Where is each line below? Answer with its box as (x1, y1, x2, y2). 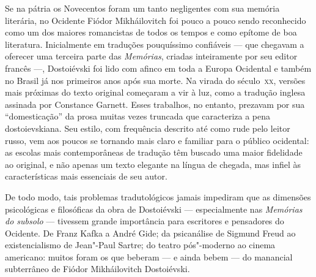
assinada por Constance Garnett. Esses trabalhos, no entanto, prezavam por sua (5, 97, 305, 110)
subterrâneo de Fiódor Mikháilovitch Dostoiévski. (5, 262, 190, 275)
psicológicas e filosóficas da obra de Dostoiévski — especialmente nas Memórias (5, 202, 303, 215)
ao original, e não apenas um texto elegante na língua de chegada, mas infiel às (5, 157, 301, 170)
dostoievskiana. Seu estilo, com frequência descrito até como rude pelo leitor (5, 121, 290, 134)
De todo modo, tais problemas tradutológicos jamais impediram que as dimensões (5, 190, 311, 203)
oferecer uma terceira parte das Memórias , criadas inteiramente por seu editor (5, 50, 298, 63)
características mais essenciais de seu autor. (5, 170, 167, 183)
